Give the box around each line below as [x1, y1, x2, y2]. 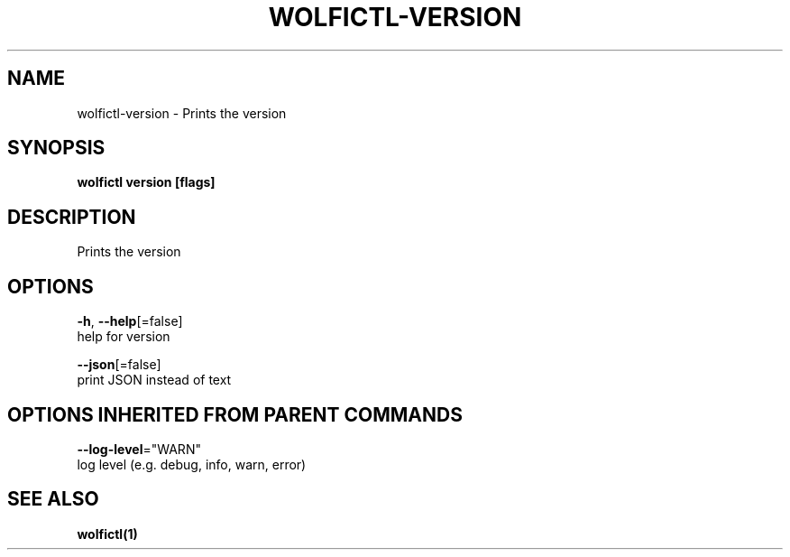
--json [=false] [77, 357, 161, 373]
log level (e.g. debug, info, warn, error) [77, 456, 307, 472]
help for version [77, 329, 170, 345]
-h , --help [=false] [77, 313, 183, 330]
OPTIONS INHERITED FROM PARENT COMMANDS [7, 403, 463, 426]
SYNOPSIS [7, 136, 106, 160]
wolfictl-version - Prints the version [77, 105, 287, 121]
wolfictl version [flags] [77, 174, 216, 190]
